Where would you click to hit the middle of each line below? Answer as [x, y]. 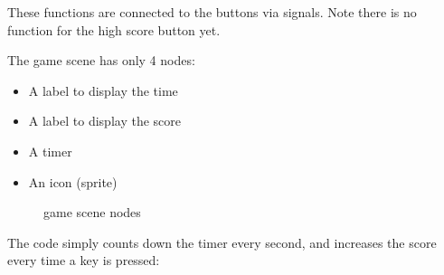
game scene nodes [92, 212]
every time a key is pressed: [84, 260]
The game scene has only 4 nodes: [101, 60]
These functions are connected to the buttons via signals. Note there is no [212, 12]
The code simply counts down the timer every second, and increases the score [222, 242]
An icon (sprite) [73, 181]
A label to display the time [103, 90]
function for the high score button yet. [114, 29]
